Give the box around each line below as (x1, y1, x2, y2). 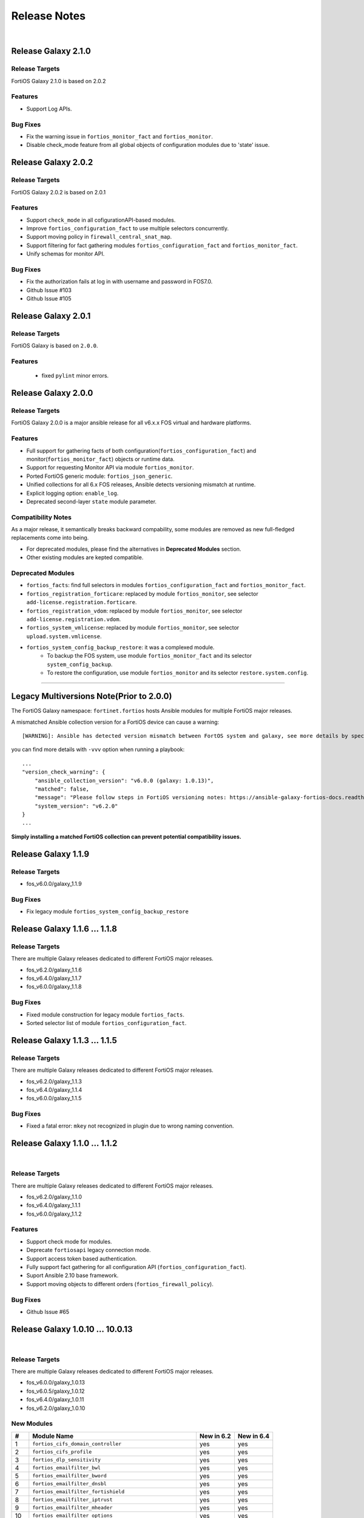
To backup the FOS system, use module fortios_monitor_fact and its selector (47, 652, 252, 659)
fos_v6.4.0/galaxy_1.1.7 (26, 975, 82, 982)
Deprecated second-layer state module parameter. (26, 498, 157, 505)
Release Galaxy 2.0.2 (11, 157, 93, 168)
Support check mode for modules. (26, 1237, 112, 1245)
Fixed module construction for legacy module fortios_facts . (26, 1011, 184, 1018)
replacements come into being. (11, 534, 89, 542)
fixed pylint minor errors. (41, 372, 109, 379)
